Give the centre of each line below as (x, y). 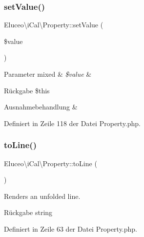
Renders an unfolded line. (42, 196)
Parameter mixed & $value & (48, 74)
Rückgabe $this (27, 90)
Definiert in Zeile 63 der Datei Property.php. (71, 228)
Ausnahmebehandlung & (41, 107)
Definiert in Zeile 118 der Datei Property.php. (72, 123)
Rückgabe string (28, 212)
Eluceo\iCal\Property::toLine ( (51, 163)
